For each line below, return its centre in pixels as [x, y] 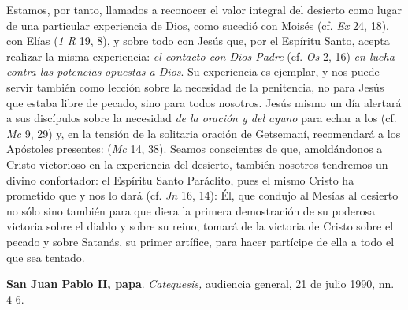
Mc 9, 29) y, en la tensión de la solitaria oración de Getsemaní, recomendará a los [204, 133]
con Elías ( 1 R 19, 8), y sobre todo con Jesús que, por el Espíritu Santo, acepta [198, 41]
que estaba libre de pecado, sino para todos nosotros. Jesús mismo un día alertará [204, 102]
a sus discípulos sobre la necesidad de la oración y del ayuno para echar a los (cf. [202, 118]
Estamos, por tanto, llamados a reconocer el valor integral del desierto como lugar [204, 9]
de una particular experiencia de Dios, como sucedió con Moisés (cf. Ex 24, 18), [198, 25]
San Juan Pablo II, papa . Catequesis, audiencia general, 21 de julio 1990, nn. [200, 284]
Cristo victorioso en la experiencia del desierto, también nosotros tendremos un [197, 164]
